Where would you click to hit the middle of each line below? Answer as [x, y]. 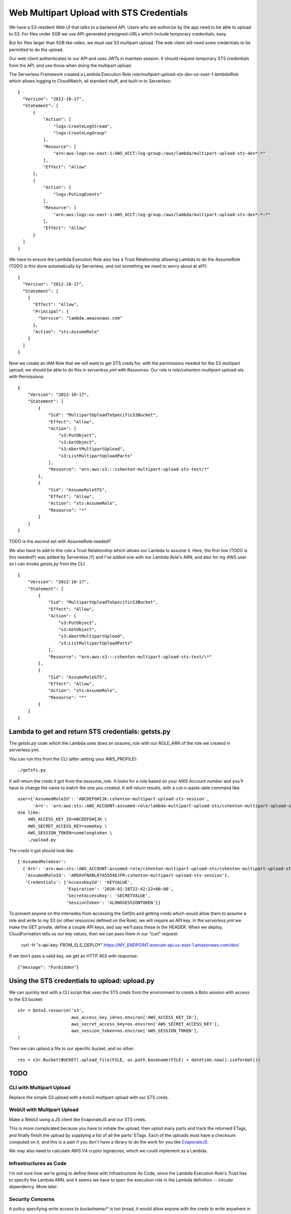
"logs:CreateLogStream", [83, 126]
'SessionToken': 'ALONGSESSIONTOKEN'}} [113, 902]
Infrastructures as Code [38, 1163]
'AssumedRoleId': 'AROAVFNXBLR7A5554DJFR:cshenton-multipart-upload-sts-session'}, [127, 876]
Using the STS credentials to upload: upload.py [82, 981]
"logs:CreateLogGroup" [81, 133]
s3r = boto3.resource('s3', [51, 1011]
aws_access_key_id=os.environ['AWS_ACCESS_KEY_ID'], [135, 1017]
